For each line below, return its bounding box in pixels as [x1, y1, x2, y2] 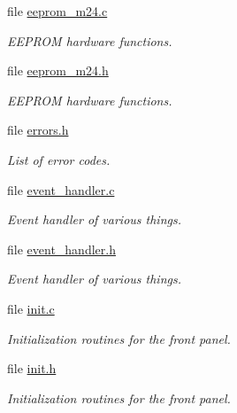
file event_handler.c [7, 180, 115, 199]
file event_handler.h [7, 239, 116, 258]
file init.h [7, 359, 57, 378]
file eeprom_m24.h [7, 61, 109, 80]
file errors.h [7, 121, 69, 139]
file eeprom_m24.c [7, 2, 108, 19]
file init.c [7, 299, 55, 317]
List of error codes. [7, 150, 111, 168]
